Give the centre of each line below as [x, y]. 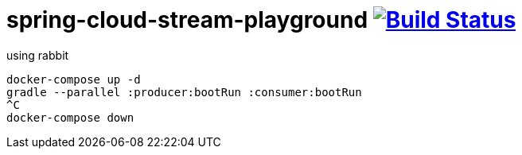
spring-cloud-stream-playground [187, 20]
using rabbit [38, 55]
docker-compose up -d [74, 79]
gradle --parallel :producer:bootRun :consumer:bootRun [184, 92]
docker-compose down [70, 117]
